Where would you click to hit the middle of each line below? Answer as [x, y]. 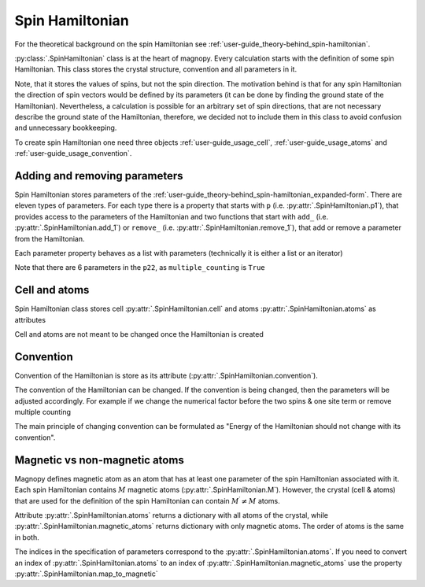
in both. [27, 537]
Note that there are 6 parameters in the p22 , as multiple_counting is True [140, 268]
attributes [30, 319]
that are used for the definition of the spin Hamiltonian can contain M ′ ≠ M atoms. [148, 500]
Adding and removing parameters [99, 176]
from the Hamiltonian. [50, 238]
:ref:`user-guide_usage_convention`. [73, 153]
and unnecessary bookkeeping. [66, 128]
